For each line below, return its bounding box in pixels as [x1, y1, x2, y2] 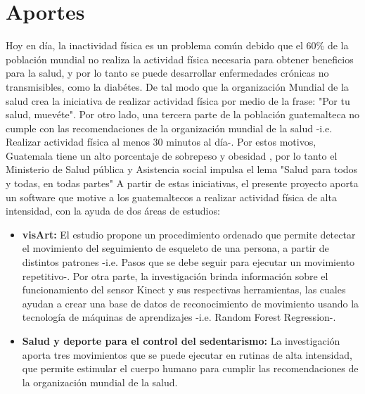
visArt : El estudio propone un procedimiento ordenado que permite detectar [22, 227, 356, 241]
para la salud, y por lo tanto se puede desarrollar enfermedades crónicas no [6, 65, 329, 80]
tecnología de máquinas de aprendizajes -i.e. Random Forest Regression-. [22, 310, 336, 324]
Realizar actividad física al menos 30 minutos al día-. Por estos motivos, [6, 134, 316, 149]
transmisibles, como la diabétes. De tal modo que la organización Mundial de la [6, 79, 349, 94]
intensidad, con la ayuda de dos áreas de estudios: [6, 203, 220, 218]
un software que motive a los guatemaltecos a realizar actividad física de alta [6, 189, 337, 204]
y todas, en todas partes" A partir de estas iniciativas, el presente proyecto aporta [6, 176, 359, 191]
